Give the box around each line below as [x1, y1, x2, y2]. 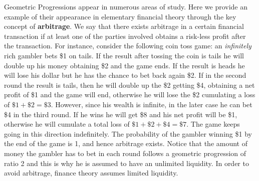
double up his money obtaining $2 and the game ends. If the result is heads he [4, 60, 245, 70]
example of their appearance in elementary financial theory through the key [4, 11, 236, 21]
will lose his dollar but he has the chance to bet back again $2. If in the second [4, 70, 246, 80]
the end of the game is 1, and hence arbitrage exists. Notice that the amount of [4, 138, 247, 149]
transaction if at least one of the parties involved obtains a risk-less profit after [4, 30, 246, 41]
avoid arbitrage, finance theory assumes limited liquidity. [4, 168, 178, 178]
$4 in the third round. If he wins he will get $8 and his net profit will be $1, [4, 109, 237, 119]
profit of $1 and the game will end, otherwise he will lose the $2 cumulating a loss [4, 89, 255, 100]
